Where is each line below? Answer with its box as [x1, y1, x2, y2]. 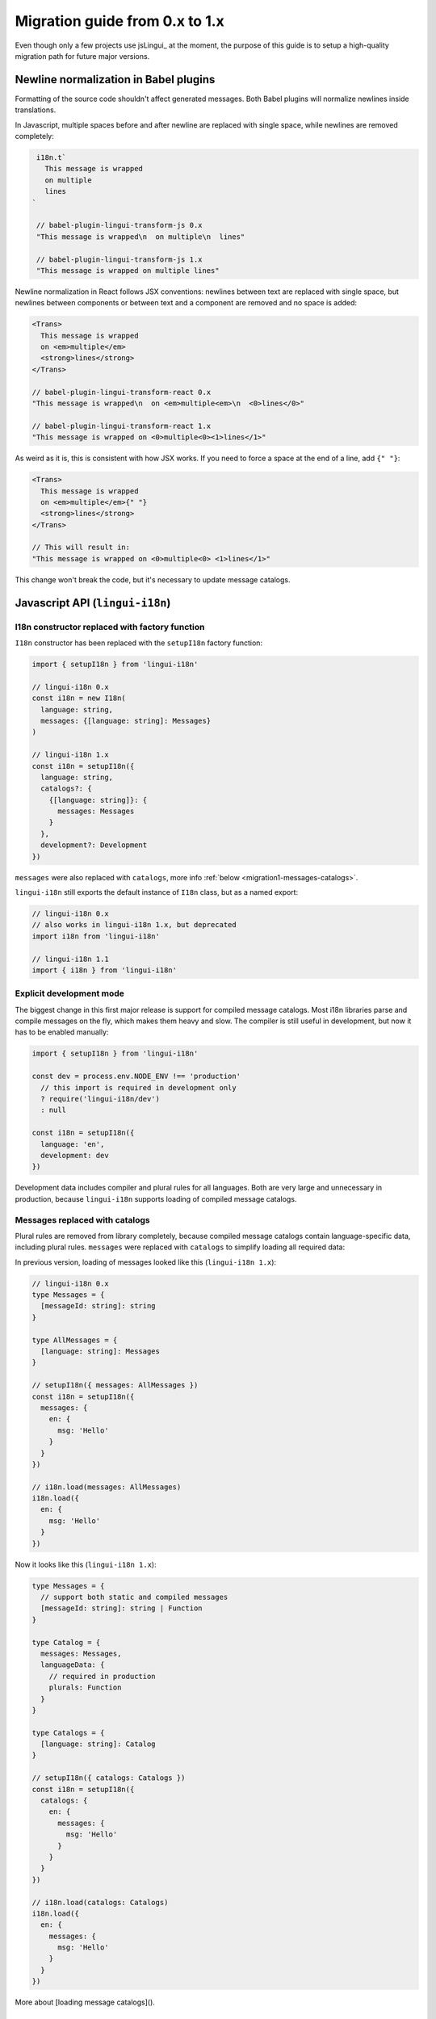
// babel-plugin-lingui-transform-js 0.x [36, 220, 203, 230]
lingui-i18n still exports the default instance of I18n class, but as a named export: [15, 888, 299, 897]
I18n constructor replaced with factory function [15, 621, 205, 632]
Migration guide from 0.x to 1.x [15, 12, 225, 30]
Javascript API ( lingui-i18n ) [15, 596, 171, 610]
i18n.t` [36, 153, 67, 162]
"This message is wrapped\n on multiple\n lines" [36, 232, 245, 241]
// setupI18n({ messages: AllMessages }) [31, 1381, 199, 1390]
